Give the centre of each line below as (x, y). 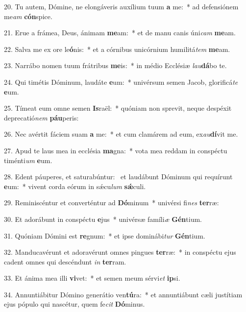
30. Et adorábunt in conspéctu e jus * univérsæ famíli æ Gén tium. (103, 219)
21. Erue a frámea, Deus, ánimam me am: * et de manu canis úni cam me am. (120, 33)
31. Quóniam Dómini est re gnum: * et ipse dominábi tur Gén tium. (105, 235)
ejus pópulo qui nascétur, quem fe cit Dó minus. (74, 304)
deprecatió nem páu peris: (41, 117)
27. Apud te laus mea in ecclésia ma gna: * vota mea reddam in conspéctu (116, 150)
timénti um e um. (28, 160)
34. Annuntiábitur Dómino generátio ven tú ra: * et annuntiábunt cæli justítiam (123, 294)
